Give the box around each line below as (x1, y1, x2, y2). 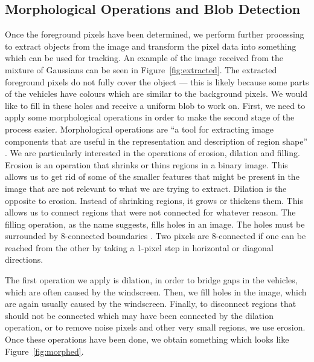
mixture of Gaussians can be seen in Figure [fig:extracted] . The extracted (5, 63, 277, 76)
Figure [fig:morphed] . (5, 344, 84, 357)
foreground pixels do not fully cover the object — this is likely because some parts (5, 75, 309, 88)
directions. (5, 253, 43, 266)
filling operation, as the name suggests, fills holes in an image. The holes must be (5, 217, 305, 230)
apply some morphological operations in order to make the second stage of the (5, 111, 295, 123)
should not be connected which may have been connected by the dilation (5, 309, 274, 321)
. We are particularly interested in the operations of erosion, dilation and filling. (5, 146, 300, 159)
